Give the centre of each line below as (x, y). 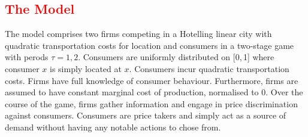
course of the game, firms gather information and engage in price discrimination (151, 103)
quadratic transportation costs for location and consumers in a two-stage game (150, 45)
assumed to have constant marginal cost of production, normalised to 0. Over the (154, 92)
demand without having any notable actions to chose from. (113, 127)
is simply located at (86, 68)
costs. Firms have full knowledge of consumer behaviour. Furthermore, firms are (152, 80)
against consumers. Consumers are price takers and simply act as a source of (146, 115)
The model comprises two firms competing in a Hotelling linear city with (138, 34)
